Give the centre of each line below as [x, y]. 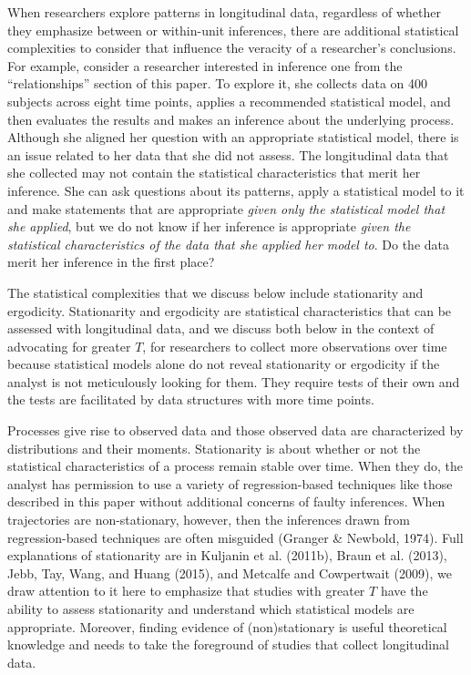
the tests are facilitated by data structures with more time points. [191, 399]
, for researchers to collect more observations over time [295, 346]
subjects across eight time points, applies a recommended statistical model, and [229, 101]
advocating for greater [69, 346]
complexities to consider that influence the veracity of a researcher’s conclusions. [232, 48]
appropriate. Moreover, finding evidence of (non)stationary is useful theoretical [227, 626]
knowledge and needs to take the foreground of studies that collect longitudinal [228, 644]
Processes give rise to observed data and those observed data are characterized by [235, 430]
